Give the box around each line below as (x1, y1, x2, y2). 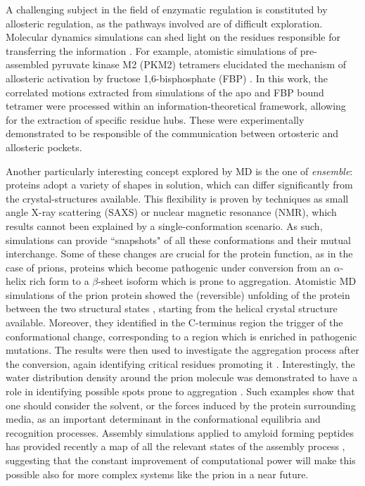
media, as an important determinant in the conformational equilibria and (6, 411, 321, 426)
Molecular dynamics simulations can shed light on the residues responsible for (6, 30, 340, 44)
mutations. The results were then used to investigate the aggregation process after (6, 343, 359, 357)
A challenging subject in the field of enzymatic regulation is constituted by (6, 2, 328, 16)
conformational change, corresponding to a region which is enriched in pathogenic (6, 328, 357, 343)
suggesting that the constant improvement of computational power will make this (6, 453, 356, 467)
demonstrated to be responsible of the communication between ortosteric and (6, 126, 338, 141)
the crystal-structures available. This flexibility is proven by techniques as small (6, 191, 349, 205)
